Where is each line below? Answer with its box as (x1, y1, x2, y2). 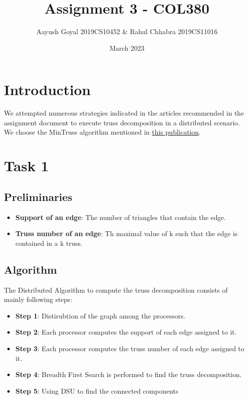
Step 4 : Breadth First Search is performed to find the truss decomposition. (15, 369, 242, 379)
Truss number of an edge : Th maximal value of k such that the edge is (15, 228, 238, 239)
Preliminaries (4, 189, 73, 204)
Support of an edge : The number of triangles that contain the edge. (15, 212, 226, 222)
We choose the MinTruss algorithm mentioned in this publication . (4, 127, 201, 137)
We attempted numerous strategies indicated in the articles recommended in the (4, 108, 244, 118)
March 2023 (109, 42, 145, 53)
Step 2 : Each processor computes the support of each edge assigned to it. (15, 327, 237, 337)
